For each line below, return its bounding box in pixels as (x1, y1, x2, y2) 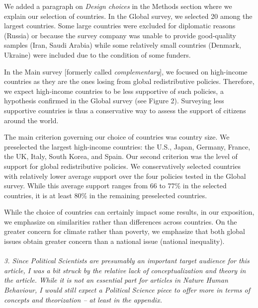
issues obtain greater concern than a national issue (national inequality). (4, 236, 225, 246)
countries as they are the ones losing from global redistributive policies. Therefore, (4, 76, 255, 86)
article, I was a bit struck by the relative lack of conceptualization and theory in (4, 265, 246, 275)
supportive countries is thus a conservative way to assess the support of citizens (4, 105, 246, 115)
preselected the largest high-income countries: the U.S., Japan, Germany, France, (4, 141, 251, 152)
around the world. (4, 115, 59, 125)
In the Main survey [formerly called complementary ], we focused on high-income (4, 66, 248, 77)
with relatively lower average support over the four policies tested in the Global (4, 170, 246, 181)
